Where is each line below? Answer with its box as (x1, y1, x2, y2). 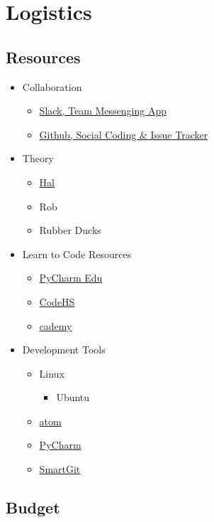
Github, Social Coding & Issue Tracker (39, 127, 208, 142)
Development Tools (22, 342, 106, 357)
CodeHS (39, 294, 75, 309)
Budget (6, 496, 60, 518)
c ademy (39, 318, 72, 333)
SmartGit (39, 462, 81, 476)
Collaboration (22, 79, 82, 94)
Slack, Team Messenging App (39, 103, 167, 118)
